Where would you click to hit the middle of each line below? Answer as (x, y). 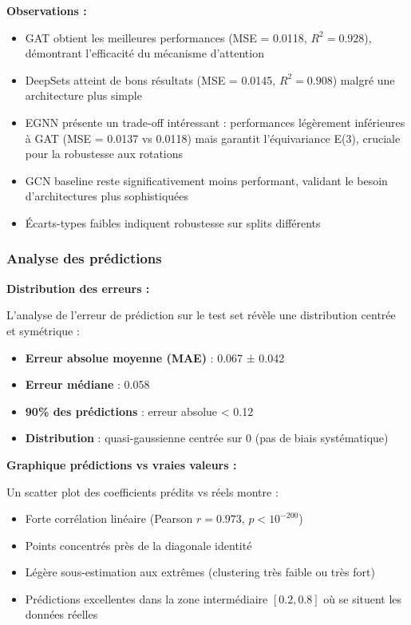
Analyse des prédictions (84, 258)
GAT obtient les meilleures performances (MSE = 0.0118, (166, 37)
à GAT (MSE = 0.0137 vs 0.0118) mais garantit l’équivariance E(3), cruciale (213, 138)
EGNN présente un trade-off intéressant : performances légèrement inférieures (215, 122)
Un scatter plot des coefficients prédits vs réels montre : (142, 491)
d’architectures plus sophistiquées (107, 196)
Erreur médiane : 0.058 (87, 384)
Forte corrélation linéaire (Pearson (109, 518)
